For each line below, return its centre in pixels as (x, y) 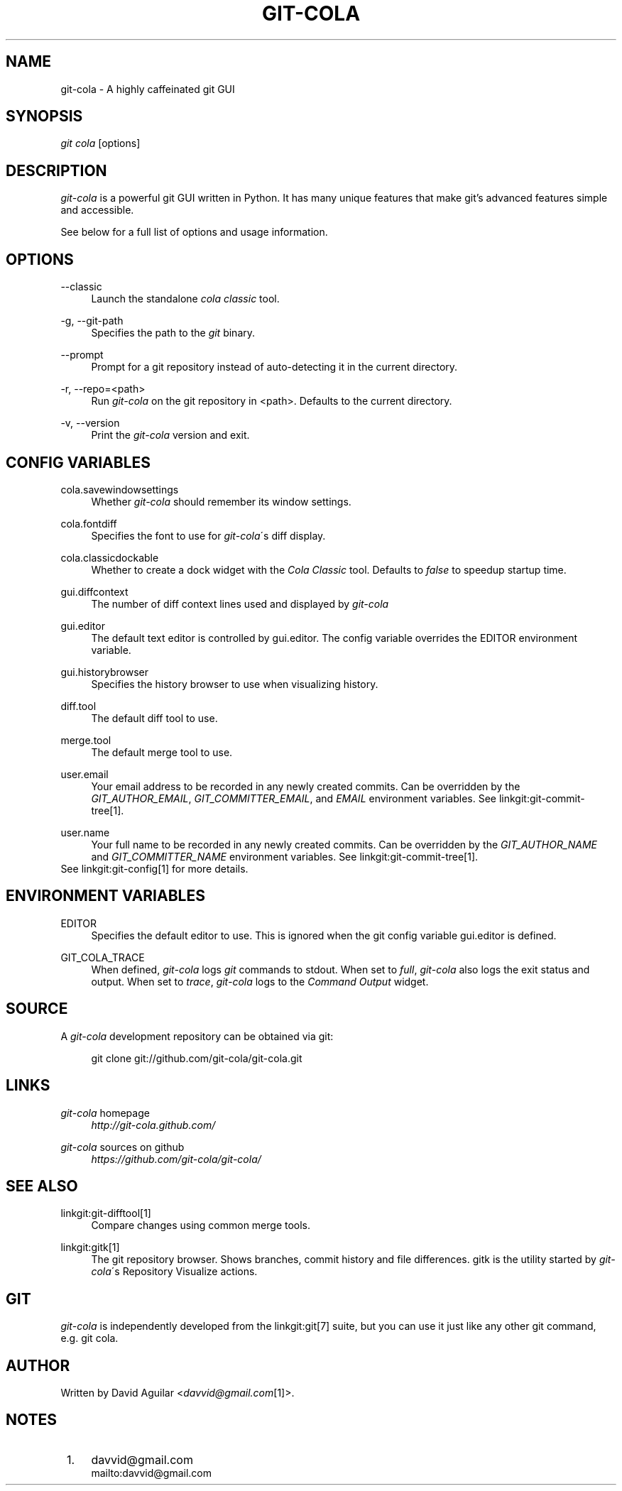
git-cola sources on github (122, 1147)
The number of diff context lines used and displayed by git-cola (240, 603)
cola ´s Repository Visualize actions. (174, 1272)
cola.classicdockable (110, 557)
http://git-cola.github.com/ (153, 1125)
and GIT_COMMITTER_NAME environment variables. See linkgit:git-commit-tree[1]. (285, 856)
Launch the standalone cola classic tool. (185, 299)
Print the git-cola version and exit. (170, 435)
